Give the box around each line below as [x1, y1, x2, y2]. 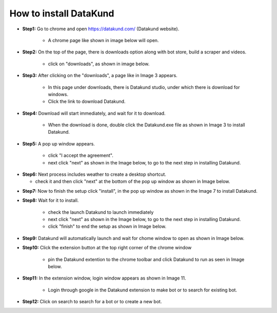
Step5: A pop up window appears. [22, 140, 95, 146]
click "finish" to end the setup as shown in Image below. [48, 224, 167, 230]
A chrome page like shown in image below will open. [48, 37, 159, 43]
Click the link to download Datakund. [48, 98, 126, 105]
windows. [48, 91, 69, 97]
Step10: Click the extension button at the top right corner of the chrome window [22, 245, 192, 251]
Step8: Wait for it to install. [22, 197, 79, 204]
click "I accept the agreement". [48, 152, 114, 159]
